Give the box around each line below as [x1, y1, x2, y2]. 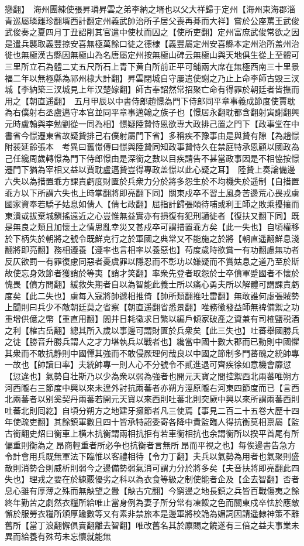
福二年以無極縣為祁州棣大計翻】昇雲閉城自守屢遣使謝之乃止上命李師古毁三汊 [5, 71, 299, 84]
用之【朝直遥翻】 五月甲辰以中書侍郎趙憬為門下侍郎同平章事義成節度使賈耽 [5, 94, 295, 107]
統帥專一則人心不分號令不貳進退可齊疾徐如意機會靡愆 [86, 358, 291, 370]
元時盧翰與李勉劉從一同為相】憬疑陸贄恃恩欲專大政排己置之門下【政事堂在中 [5, 117, 299, 129]
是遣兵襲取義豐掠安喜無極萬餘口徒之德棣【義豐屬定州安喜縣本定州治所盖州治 [5, 37, 299, 49]
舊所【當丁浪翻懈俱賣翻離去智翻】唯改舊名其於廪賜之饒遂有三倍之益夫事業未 [5, 518, 299, 531]
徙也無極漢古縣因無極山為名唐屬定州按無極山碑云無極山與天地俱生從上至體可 [5, 49, 299, 61]
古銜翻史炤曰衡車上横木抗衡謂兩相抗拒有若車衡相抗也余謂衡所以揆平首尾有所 [5, 427, 299, 439]
